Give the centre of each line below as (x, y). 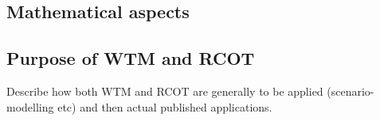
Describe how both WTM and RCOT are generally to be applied (165, 91)
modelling (30, 106)
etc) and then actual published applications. (165, 106)
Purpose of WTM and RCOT (131, 58)
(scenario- (351, 91)
